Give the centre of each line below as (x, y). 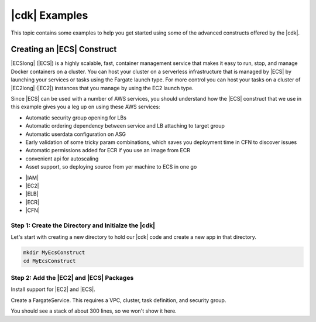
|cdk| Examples (49, 15)
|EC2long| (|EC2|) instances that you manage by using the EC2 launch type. (102, 88)
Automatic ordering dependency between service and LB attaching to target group (125, 126)
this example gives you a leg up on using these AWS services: (85, 107)
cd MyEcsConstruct (49, 261)
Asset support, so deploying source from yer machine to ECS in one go (111, 167)
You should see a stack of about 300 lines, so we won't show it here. (94, 311)
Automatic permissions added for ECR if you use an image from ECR (108, 150)
